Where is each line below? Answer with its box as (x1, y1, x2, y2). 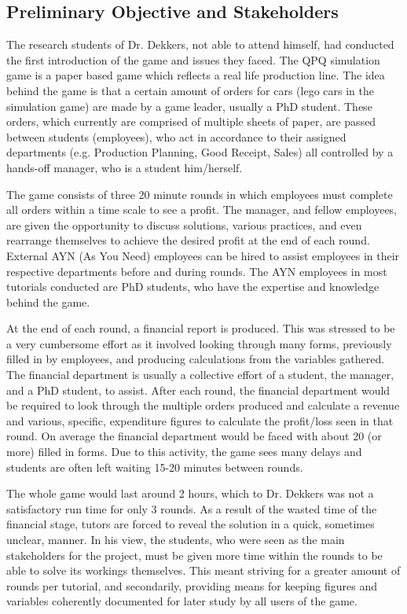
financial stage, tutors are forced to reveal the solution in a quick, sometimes (6, 516, 375, 532)
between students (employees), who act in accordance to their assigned (6, 128, 346, 145)
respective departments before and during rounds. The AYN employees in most (6, 263, 387, 279)
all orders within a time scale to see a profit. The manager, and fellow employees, (6, 201, 398, 218)
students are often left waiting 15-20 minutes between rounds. (6, 458, 303, 475)
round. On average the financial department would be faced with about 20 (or (6, 428, 382, 444)
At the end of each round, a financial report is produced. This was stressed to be (6, 320, 395, 336)
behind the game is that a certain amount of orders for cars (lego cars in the (6, 82, 374, 98)
